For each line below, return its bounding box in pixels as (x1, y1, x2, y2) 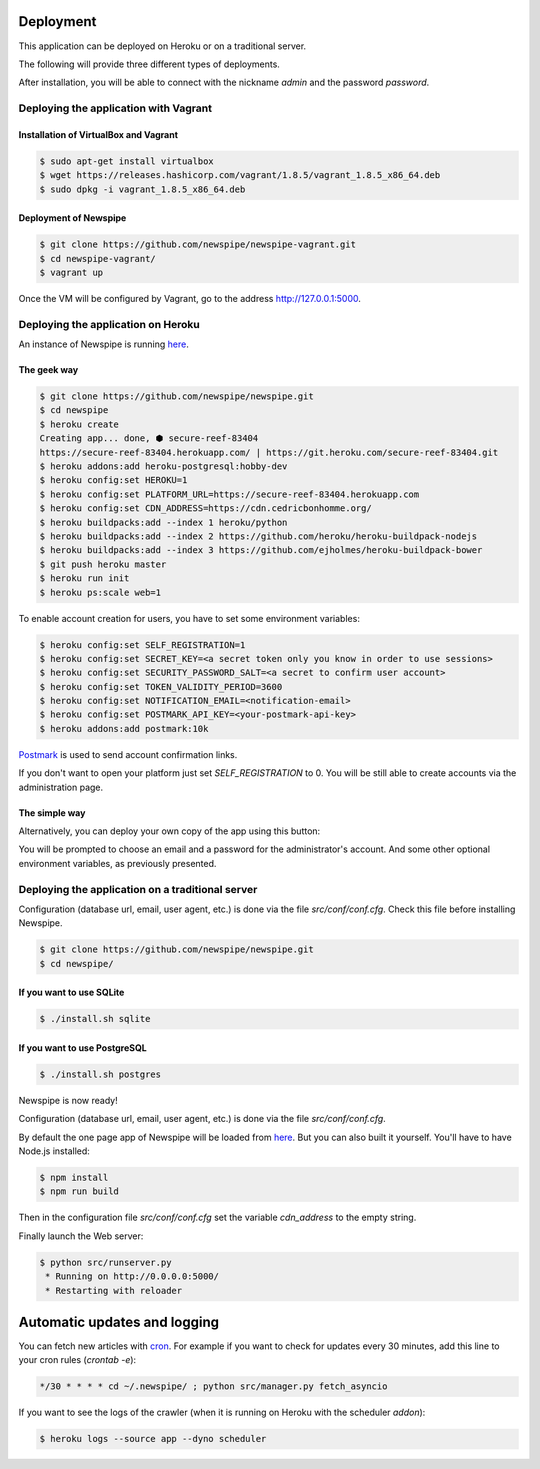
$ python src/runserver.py (39, 1256, 172, 1268)
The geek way (18, 364, 79, 376)
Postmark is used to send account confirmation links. (18, 748, 238, 760)
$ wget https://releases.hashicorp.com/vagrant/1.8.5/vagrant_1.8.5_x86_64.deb (39, 170, 441, 181)
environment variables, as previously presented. (18, 857, 217, 869)
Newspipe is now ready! (18, 1094, 119, 1106)
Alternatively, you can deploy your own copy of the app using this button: (18, 825, 321, 837)
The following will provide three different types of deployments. (18, 58, 280, 70)
